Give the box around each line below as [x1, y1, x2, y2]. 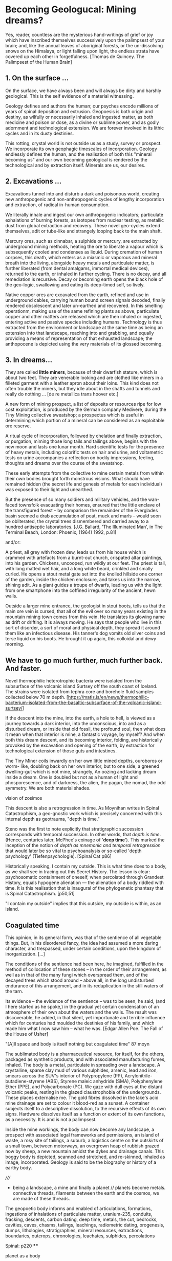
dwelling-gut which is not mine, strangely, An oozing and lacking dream [5, 769, 157, 775]
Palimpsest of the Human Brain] [5, 59, 73, 65]
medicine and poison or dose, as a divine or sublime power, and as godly [5, 119, 159, 125]
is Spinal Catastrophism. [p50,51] [5, 891, 75, 897]
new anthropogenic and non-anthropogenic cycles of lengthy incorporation [5, 196, 164, 202]
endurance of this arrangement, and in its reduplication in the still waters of [5, 983, 164, 988]
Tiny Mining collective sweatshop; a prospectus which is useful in [5, 412, 144, 418]
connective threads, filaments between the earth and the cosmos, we [12, 1190, 160, 1196]
